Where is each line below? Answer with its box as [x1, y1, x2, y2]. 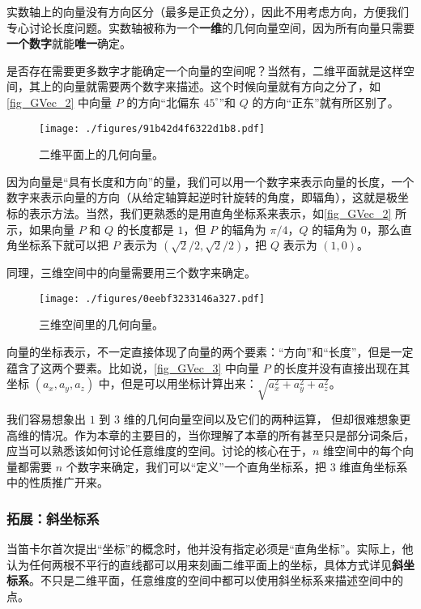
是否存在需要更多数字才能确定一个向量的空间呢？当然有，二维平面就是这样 [6, 62, 403, 79]
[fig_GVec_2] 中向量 [6, 93, 112, 110]
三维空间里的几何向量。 [39, 316, 164, 333]
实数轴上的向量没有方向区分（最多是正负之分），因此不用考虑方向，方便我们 [6, 3, 409, 19]
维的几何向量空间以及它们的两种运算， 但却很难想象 [123, 410, 400, 427]
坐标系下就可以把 [17, 236, 108, 253]
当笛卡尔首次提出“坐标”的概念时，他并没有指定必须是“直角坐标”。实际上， [6, 540, 402, 557]
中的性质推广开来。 [6, 474, 108, 491]
